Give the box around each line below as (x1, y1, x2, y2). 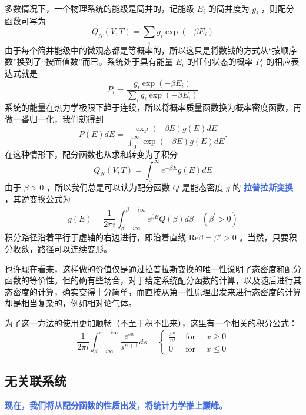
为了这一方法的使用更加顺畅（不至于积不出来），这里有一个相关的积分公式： (5, 317, 297, 329)
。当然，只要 (239, 231, 289, 243)
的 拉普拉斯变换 (232, 181, 294, 193)
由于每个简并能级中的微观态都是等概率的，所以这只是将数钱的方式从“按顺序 (5, 43, 297, 56)
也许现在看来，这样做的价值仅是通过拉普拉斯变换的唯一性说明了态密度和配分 (5, 262, 301, 275)
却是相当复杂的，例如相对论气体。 (5, 297, 137, 309)
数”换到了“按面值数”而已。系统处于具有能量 (5, 55, 173, 68)
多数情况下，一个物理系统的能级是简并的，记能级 (5, 2, 194, 14)
